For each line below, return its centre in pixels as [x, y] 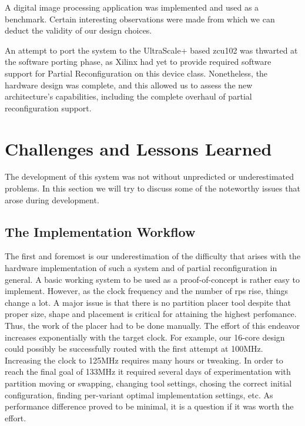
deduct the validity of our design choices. [78, 30]
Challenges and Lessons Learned [138, 148]
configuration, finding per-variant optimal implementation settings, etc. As [139, 394]
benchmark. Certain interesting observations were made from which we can [140, 19]
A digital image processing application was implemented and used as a [132, 7]
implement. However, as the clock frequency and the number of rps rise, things [146, 291]
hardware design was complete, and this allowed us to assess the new [129, 85]
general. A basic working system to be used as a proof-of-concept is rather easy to [152, 279]
